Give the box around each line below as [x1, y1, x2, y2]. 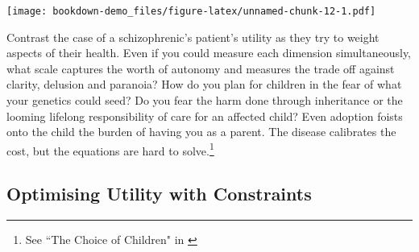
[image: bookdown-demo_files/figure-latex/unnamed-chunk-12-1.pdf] [6, 6, 376, 17]
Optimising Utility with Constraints [6, 181, 312, 206]
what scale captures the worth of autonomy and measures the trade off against [6, 60, 395, 76]
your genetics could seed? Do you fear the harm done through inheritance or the [6, 92, 403, 109]
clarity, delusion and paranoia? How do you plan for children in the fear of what [6, 76, 402, 93]
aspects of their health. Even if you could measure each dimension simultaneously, [6, 44, 412, 61]
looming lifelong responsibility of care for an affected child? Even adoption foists [6, 107, 403, 124]
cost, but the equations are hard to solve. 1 [6, 139, 214, 159]
